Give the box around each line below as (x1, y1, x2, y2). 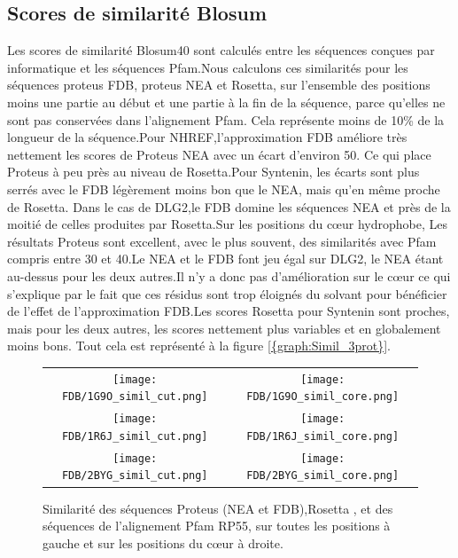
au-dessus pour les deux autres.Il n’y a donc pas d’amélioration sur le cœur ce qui (7, 266, 451, 285)
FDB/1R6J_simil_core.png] (246, 429, 400, 443)
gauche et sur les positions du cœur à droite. (43, 533, 283, 552)
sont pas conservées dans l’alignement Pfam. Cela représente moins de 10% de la (7, 110, 445, 129)
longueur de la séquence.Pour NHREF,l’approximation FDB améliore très (7, 128, 408, 146)
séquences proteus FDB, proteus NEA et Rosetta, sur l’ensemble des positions (7, 75, 431, 94)
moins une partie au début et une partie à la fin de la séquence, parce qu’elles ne (7, 92, 446, 111)
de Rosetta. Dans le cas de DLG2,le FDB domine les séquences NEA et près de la (7, 197, 451, 216)
